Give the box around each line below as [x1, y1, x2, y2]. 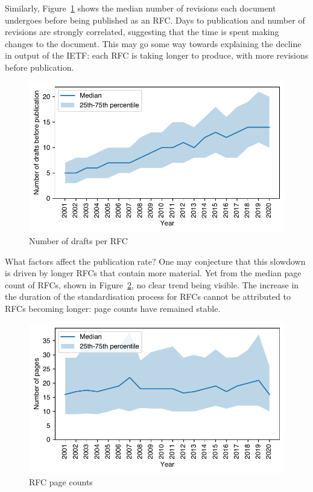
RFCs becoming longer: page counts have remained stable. [5, 302, 221, 314]
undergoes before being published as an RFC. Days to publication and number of [5, 13, 305, 26]
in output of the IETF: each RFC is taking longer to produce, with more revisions [5, 49, 309, 62]
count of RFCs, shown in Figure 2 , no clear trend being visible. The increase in [5, 278, 299, 291]
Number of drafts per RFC [29, 235, 128, 247]
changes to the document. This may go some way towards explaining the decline [5, 37, 302, 50]
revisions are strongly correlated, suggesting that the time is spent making [5, 25, 279, 38]
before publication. [5, 60, 74, 73]
